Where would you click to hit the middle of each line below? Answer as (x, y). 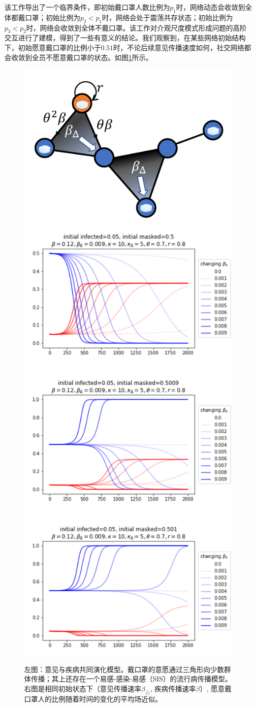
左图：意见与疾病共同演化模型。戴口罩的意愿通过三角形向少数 (124, 669)
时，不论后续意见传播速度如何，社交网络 (178, 47)
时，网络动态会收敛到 (210, 7)
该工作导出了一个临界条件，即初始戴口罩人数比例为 (87, 7)
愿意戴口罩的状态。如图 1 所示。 (102, 57)
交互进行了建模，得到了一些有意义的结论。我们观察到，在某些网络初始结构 (125, 38)
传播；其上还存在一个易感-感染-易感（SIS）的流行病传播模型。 (131, 679)
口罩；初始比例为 (52, 17)
